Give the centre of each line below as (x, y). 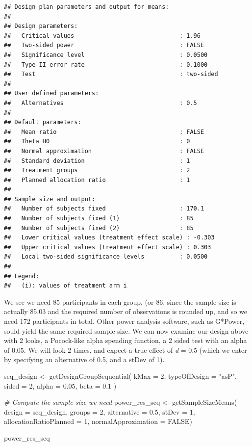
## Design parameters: (41, 26)
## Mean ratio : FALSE (104, 132)
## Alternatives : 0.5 (101, 103)
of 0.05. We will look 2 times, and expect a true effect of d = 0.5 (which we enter (126, 350)
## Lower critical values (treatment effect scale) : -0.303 (109, 238)
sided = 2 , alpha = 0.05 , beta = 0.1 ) (60, 385)
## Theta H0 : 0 (97, 142)
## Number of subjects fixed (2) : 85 (99, 228)
